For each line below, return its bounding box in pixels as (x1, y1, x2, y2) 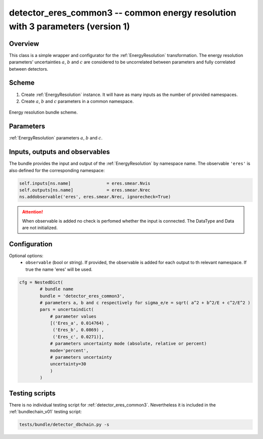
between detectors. (9, 66, 49, 72)
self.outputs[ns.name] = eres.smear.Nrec (19, 187, 150, 192)
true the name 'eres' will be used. (25, 266, 93, 272)
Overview (9, 39, 39, 48)
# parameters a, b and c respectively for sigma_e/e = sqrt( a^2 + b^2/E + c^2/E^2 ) (39, 300, 251, 305)
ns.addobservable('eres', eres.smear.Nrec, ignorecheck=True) (19, 194, 171, 200)
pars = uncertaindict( (39, 307, 94, 312)
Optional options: (9, 252, 44, 258)
